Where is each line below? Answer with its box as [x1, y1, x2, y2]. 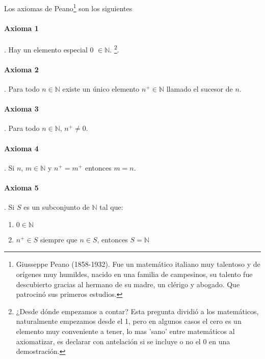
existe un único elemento [62, 84, 140, 94]
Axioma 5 [4, 182, 39, 193]
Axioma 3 [4, 103, 39, 114]
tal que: [99, 202, 123, 212]
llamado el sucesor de [166, 84, 233, 94]
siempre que [40, 234, 77, 244]
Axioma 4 [4, 143, 39, 153]
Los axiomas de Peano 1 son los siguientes [4, 2, 132, 13]
